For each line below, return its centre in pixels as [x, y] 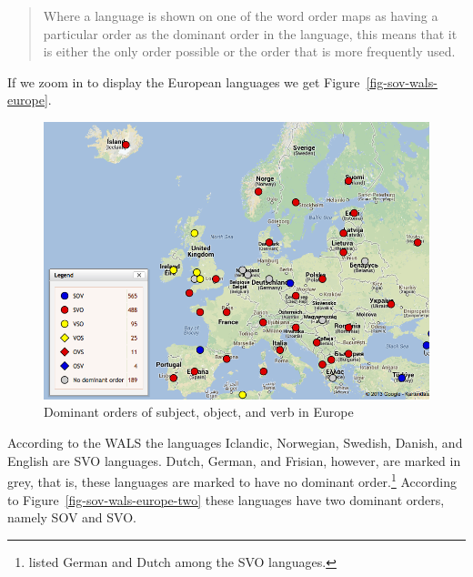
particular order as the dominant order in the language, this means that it [250, 33]
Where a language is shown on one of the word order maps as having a [241, 15]
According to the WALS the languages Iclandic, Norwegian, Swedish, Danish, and [235, 443]
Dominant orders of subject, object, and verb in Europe [199, 412]
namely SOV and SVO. [72, 517]
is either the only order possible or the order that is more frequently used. [249, 51]
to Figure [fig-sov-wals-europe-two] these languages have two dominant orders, [226, 499]
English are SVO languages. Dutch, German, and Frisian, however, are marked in [234, 460]
